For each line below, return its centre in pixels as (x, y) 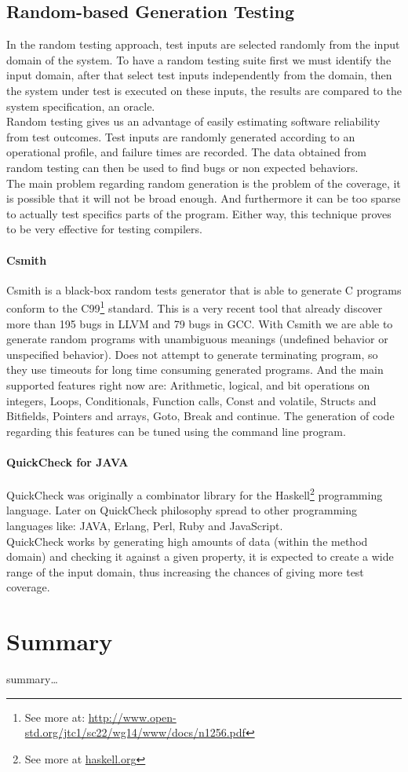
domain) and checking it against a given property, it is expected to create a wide (200, 556)
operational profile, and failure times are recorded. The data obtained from (186, 152)
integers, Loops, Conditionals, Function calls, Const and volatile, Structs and (191, 400)
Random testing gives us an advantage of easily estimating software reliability (193, 121)
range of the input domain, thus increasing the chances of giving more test (185, 571)
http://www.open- (132, 717)
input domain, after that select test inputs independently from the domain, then (199, 75)
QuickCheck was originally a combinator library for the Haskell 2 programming (195, 494)
